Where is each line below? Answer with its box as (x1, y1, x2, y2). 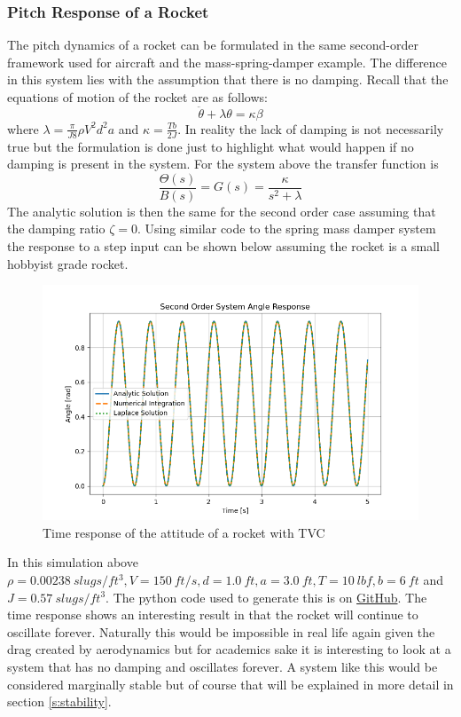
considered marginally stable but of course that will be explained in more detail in (7, 674, 454, 693)
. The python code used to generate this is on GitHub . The (105, 587, 427, 606)
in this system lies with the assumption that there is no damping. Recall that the (7, 70, 449, 89)
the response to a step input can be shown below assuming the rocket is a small (7, 237, 440, 256)
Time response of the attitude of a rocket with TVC (43, 523, 325, 541)
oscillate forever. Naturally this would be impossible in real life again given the (7, 622, 435, 641)
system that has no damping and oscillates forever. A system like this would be (7, 658, 438, 676)
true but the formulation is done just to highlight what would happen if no (7, 137, 414, 155)
